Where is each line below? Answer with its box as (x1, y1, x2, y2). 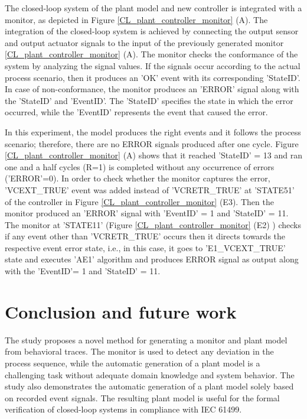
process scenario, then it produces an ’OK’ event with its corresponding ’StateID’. (5, 71, 301, 83)
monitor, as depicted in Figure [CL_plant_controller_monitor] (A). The (5, 13, 268, 25)
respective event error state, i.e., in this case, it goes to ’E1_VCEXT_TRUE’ (5, 241, 286, 254)
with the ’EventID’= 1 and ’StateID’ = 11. (5, 265, 161, 277)
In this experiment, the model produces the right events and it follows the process (5, 125, 301, 138)
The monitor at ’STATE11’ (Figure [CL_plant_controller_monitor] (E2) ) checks (5, 218, 301, 230)
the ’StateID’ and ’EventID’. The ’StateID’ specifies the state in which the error (5, 94, 293, 106)
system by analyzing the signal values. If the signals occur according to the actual (5, 59, 301, 72)
